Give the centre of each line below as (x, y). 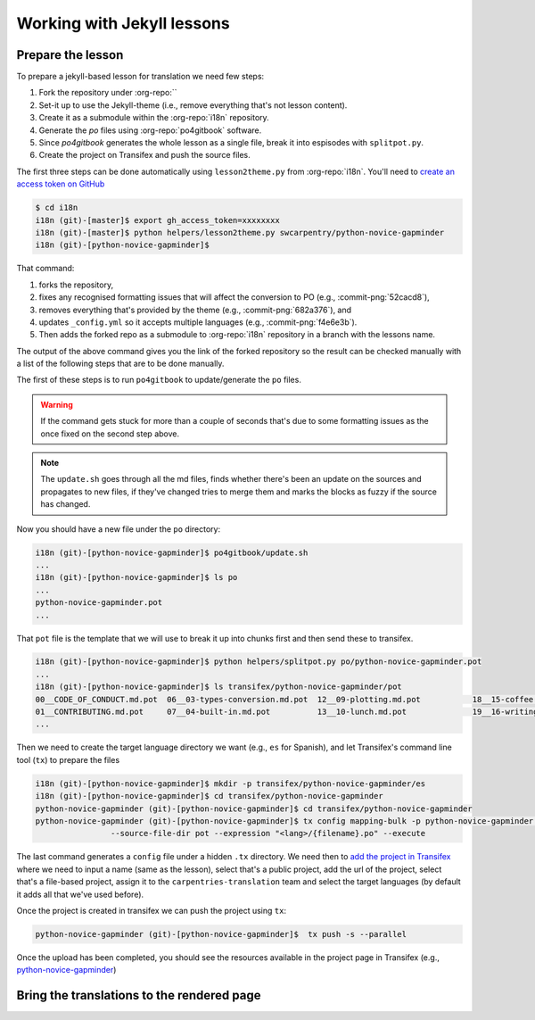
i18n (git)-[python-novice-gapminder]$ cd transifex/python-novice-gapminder (209, 796)
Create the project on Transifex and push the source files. (145, 155)
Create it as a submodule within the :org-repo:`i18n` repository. (154, 118)
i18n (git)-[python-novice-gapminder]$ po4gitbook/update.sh (172, 552)
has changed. (66, 504)
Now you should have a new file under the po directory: (119, 529)
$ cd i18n (57, 208)
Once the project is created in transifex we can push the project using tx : (152, 910)
